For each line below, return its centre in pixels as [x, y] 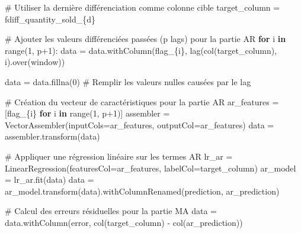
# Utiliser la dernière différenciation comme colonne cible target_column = [143, 7]
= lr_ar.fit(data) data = [49, 179]
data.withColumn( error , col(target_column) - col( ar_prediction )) [124, 222]
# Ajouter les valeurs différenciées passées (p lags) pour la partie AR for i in [145, 39]
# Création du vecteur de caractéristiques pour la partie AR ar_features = [142, 101]
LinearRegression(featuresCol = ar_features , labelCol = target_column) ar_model [150, 168]
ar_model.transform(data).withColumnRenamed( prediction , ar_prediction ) [142, 191]
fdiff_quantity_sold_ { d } [50, 19]
